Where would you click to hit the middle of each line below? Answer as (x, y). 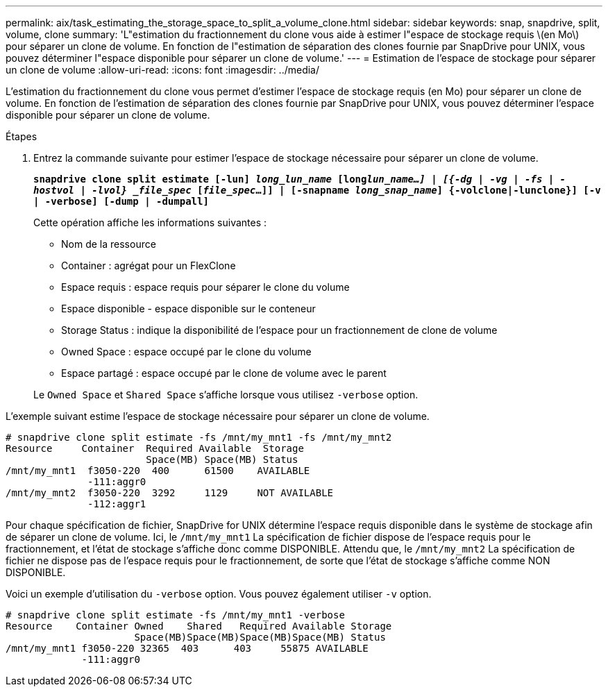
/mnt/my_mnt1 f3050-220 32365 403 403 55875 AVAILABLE (187, 648)
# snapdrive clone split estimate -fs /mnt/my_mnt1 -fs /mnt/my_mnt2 (199, 437)
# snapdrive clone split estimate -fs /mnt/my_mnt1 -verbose (175, 615)
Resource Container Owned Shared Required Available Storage (199, 626)
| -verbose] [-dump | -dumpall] (121, 201)
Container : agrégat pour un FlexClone (149, 265)
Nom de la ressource (109, 244)
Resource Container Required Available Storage (155, 448)
